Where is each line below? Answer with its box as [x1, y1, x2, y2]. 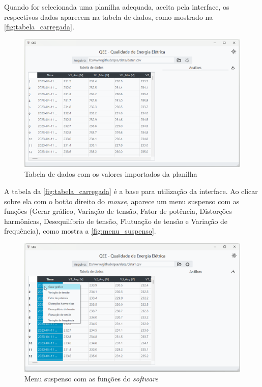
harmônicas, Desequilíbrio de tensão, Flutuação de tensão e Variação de [4, 215, 228, 226]
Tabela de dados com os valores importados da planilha [24, 169, 197, 179]
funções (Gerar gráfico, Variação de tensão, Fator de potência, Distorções [4, 206, 232, 216]
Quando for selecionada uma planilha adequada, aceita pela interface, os [4, 2, 229, 12]
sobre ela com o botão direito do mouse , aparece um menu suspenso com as [4, 196, 240, 206]
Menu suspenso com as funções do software [24, 373, 159, 384]
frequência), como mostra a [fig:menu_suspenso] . [4, 225, 156, 236]
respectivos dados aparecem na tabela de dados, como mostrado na [4, 11, 213, 22]
